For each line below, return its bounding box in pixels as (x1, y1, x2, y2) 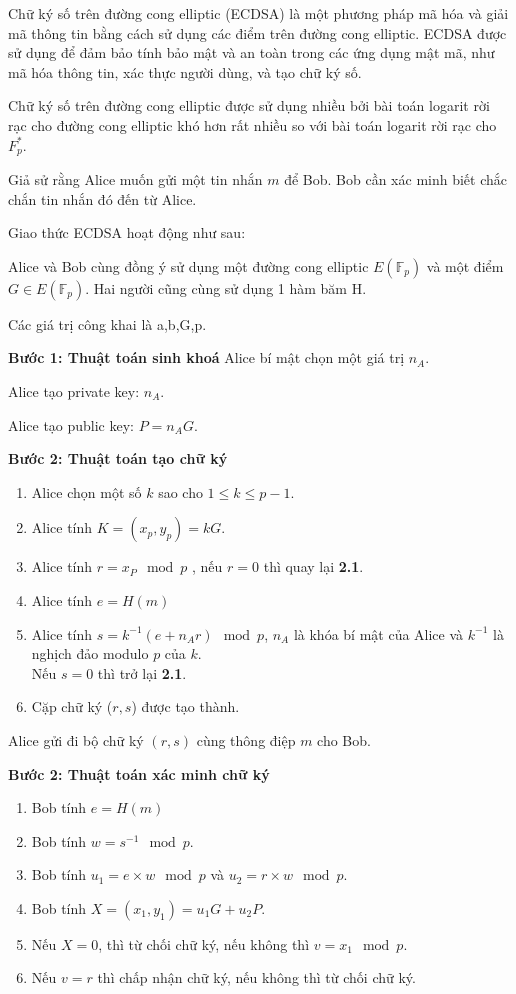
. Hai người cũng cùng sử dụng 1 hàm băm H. (85, 277, 367, 298)
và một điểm (426, 255, 504, 276)
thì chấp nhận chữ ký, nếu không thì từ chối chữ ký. (97, 967, 416, 988)
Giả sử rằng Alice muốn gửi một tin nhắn (8, 169, 263, 190)
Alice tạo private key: (8, 380, 140, 401)
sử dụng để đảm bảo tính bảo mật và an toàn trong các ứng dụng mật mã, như (8, 42, 495, 63)
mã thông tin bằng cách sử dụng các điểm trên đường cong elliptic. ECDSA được (8, 22, 507, 43)
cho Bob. (317, 729, 371, 750)
